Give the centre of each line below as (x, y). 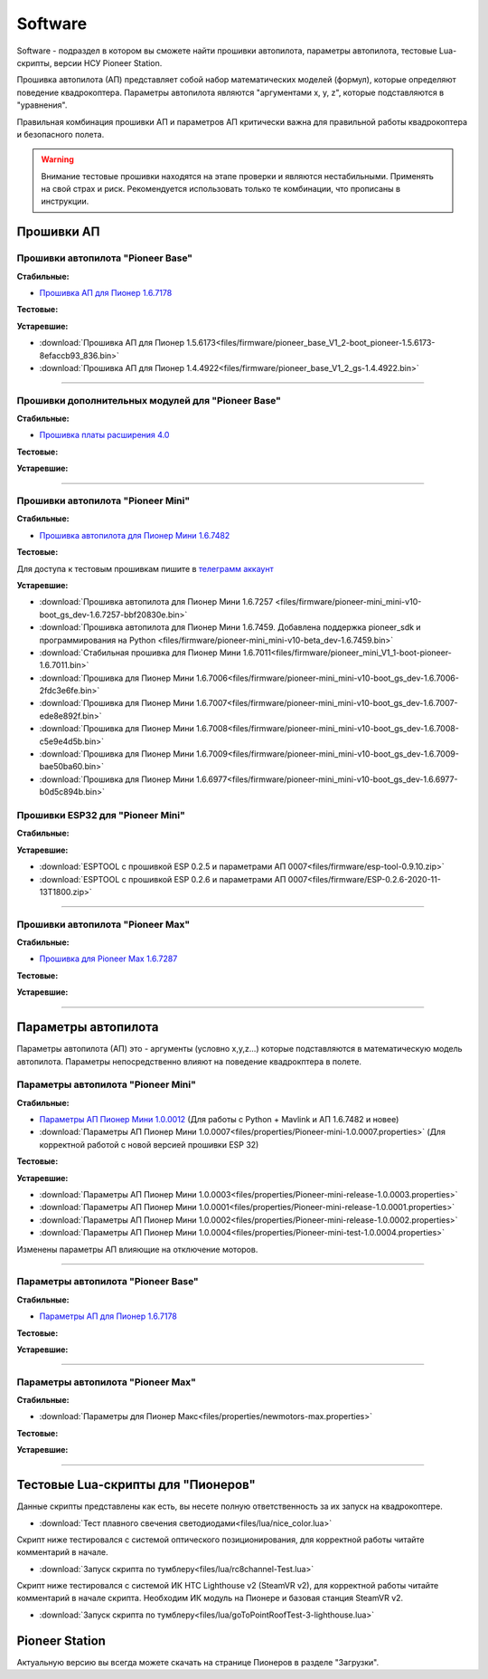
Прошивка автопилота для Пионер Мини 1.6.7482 (135, 535)
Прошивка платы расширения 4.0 (104, 435)
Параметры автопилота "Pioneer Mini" (106, 1084)
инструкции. (65, 201)
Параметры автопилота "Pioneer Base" (108, 1282)
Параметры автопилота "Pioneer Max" (106, 1382)
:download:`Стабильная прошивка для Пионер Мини (140, 653)
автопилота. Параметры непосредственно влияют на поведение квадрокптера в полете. (189, 1061)
